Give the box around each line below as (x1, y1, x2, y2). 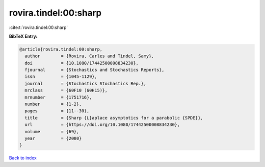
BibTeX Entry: (9, 33, 38, 39)
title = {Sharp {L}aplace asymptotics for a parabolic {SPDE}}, (25, 115, 204, 120)
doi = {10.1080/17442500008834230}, (25, 60, 139, 66)
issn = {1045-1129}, (25, 74, 98, 79)
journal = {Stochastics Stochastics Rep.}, (25, 81, 147, 86)
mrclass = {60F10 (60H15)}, (25, 88, 108, 93)
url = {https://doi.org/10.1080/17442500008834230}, (25, 122, 180, 127)
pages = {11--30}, (25, 108, 90, 114)
